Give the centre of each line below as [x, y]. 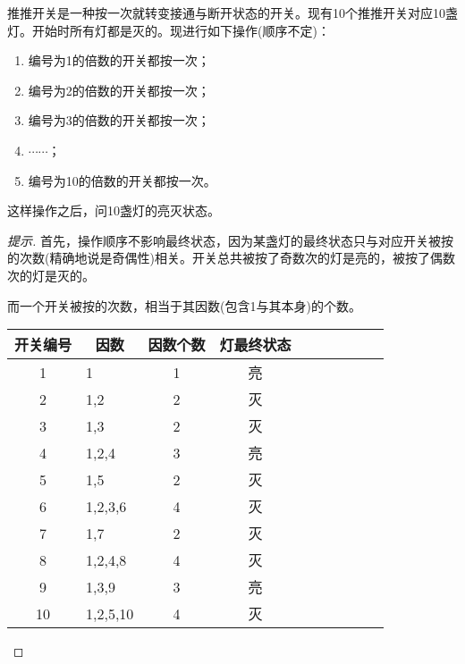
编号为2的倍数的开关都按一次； [119, 90]
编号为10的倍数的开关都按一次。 [122, 180]
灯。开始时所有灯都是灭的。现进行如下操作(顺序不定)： [169, 30]
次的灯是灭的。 [51, 275]
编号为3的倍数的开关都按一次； [119, 120]
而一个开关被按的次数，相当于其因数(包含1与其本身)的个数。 [184, 305]
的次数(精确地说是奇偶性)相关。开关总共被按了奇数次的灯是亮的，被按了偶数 [231, 258]
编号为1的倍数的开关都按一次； [119, 60]
